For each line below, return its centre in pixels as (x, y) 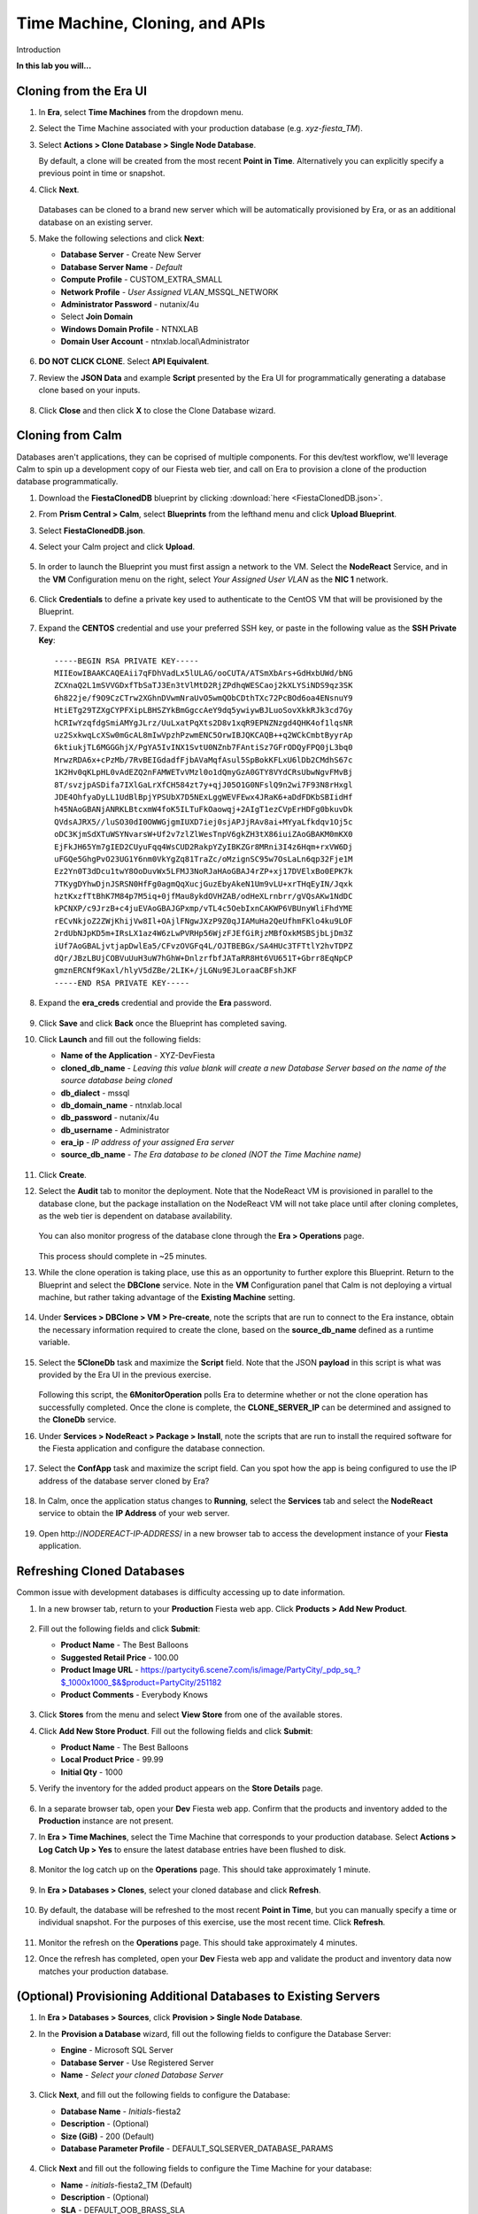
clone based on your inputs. (89, 391)
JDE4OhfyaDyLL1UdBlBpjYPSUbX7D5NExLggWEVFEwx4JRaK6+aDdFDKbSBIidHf (204, 797)
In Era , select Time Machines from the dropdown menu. (141, 112)
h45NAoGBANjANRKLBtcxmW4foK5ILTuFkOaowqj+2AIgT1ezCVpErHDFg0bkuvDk (204, 809)
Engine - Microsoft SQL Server (117, 2050)
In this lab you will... (54, 66)
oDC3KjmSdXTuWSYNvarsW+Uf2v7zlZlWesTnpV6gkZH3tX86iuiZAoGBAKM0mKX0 (204, 834)
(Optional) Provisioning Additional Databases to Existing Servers (198, 1997)
